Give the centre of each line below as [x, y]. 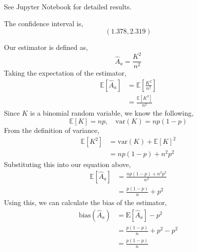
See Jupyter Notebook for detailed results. [68, 6]
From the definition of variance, [52, 130]
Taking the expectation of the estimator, [65, 73]
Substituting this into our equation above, [67, 164]
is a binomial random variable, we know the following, [112, 113]
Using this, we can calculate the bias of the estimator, [85, 202]
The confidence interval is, [44, 23]
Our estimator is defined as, [46, 47]
